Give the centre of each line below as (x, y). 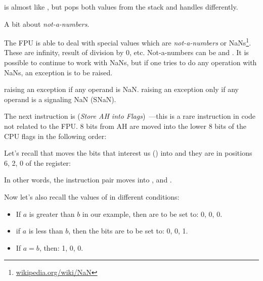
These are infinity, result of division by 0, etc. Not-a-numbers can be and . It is (126, 52)
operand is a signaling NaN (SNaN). (60, 99)
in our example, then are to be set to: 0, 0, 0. (152, 214)
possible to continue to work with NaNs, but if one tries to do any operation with (130, 62)
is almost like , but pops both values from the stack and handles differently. (121, 7)
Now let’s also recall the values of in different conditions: (92, 196)
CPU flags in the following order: (55, 136)
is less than (46, 231)
